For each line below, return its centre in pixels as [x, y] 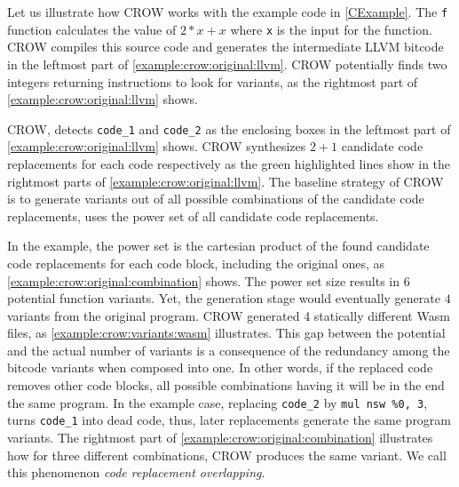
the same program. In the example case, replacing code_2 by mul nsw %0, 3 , [218, 402]
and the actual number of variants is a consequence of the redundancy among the [229, 350]
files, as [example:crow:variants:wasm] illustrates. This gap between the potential [226, 333]
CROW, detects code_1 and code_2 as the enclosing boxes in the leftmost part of [229, 128]
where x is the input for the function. [331, 29]
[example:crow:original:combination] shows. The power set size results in [203, 280]
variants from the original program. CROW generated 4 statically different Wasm [229, 315]
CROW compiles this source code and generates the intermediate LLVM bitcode [226, 47]
